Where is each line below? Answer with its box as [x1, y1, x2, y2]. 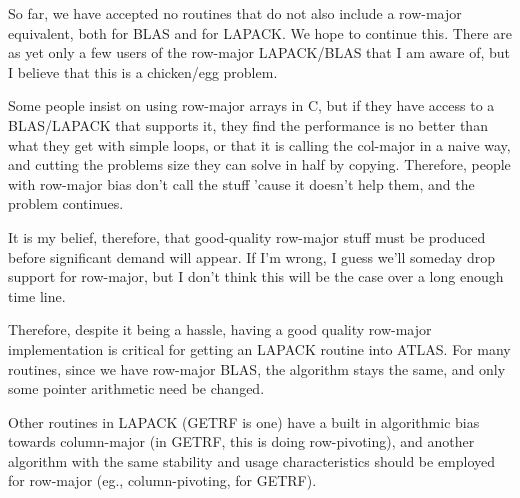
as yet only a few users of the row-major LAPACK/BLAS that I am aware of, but [8, 42, 511, 63]
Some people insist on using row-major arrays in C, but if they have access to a [8, 95, 495, 116]
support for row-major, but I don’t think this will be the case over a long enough [8, 266, 504, 287]
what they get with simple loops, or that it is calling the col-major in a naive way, [8, 134, 511, 155]
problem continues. [8, 193, 124, 214]
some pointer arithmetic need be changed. [8, 378, 265, 399]
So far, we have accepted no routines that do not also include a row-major [8, 3, 462, 23]
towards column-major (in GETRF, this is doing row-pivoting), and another [8, 431, 475, 452]
